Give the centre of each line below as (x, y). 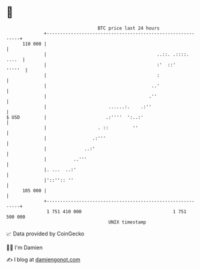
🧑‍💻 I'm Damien (25, 247)
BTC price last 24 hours (129, 28)
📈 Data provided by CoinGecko (45, 234)
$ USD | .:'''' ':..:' (75, 117)
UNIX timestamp (127, 222)
